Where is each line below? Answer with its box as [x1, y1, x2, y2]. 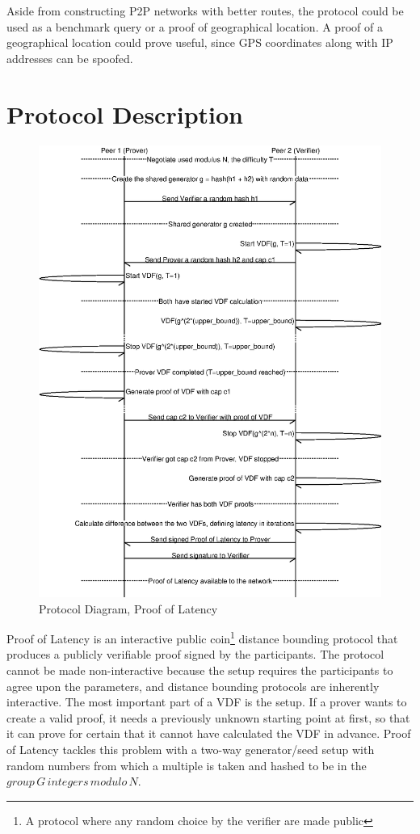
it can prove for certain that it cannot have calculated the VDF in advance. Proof [6, 725, 411, 742]
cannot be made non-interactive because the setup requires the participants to [6, 662, 393, 679]
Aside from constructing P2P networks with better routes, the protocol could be [6, 2, 404, 19]
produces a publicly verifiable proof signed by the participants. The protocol [6, 646, 384, 663]
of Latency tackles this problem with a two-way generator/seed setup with [6, 741, 375, 757]
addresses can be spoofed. [6, 49, 133, 66]
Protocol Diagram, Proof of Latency [39, 600, 218, 617]
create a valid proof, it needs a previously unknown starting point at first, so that [6, 709, 410, 726]
